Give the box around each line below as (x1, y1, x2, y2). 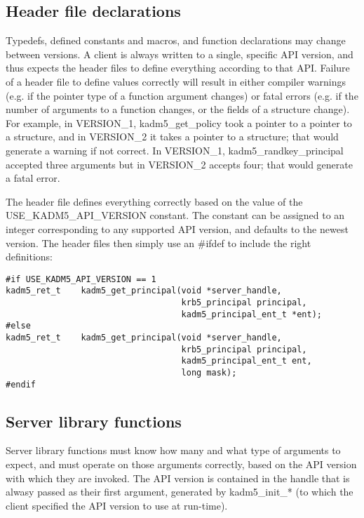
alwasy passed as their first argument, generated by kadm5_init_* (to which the (6, 484, 353, 499)
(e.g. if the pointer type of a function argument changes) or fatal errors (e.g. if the (6, 88, 358, 102)
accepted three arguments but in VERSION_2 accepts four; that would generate (6, 157, 353, 171)
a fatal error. (6, 171, 60, 185)
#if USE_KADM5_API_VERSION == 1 (6, 274, 156, 284)
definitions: (6, 249, 53, 264)
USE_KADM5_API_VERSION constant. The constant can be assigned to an (6, 208, 345, 223)
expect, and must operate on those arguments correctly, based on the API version (6, 457, 357, 472)
